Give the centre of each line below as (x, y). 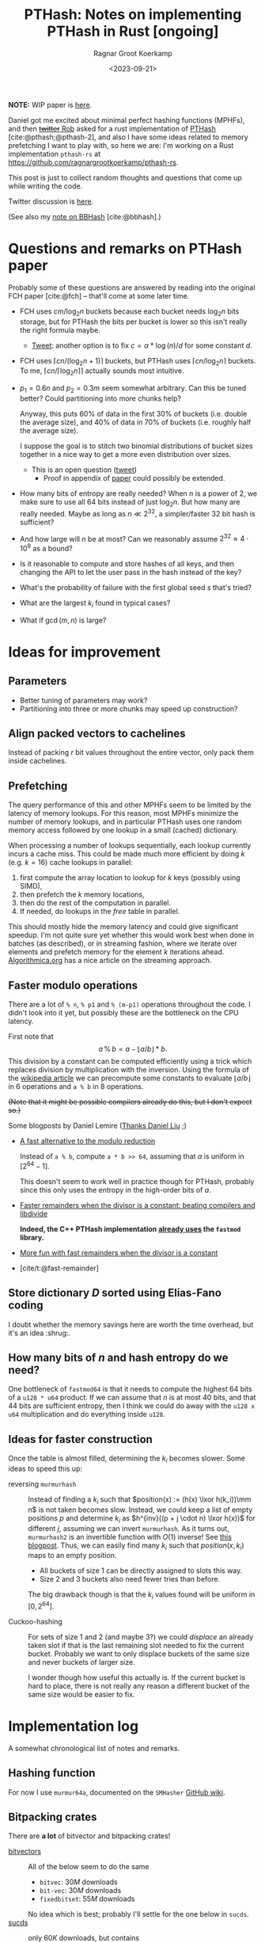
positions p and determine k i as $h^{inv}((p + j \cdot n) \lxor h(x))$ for (142, 1519)
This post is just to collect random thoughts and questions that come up (125, 177)
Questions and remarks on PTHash (125, 249)
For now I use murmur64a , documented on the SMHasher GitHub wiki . (117, 1792)
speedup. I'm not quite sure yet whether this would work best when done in (131, 935)
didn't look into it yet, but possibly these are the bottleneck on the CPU (123, 1013)
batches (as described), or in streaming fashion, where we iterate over (123, 943)
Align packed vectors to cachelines (97, 734)
